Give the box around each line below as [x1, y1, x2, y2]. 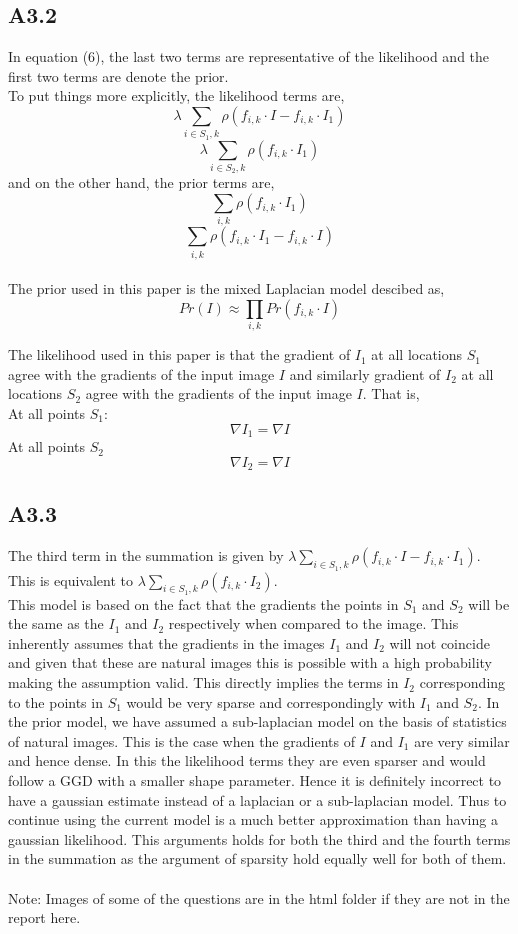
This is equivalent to [8, 569, 133, 590]
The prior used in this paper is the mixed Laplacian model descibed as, [8, 278, 445, 299]
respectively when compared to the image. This [168, 613, 459, 634]
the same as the [8, 613, 104, 634]
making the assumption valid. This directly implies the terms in [8, 672, 399, 693]
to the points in [8, 691, 103, 712]
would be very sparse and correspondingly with [126, 691, 416, 712]
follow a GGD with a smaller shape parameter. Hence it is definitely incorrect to [8, 770, 502, 791]
